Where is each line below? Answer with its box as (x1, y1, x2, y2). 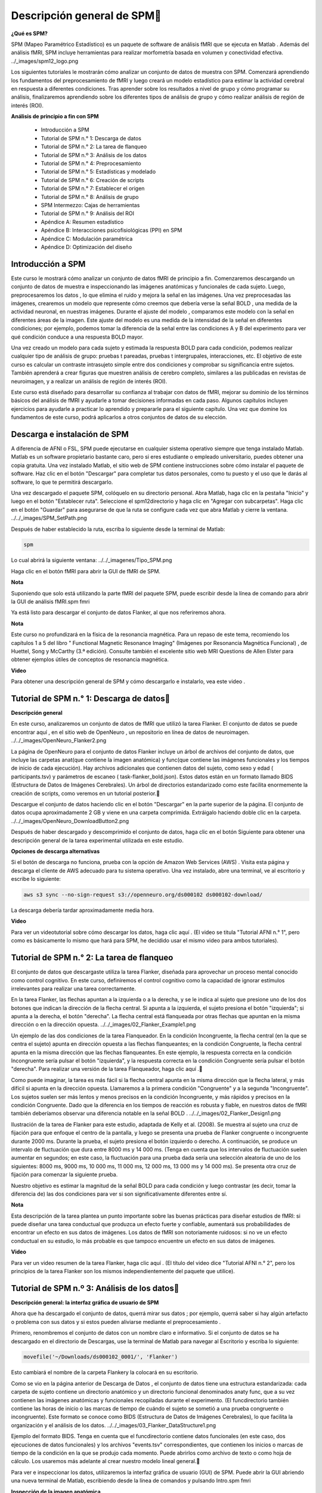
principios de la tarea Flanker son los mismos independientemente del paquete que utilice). (11, 1268, 235, 1275)
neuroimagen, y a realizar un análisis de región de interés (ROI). (11, 377, 168, 385)
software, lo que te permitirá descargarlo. (11, 478, 113, 486)
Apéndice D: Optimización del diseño (41, 243, 132, 250)
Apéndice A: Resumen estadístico (41, 218, 124, 225)
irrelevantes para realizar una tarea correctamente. (11, 985, 137, 992)
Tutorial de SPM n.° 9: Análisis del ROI (41, 210, 134, 217)
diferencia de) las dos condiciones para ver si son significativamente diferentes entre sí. (11, 1190, 228, 1197)
